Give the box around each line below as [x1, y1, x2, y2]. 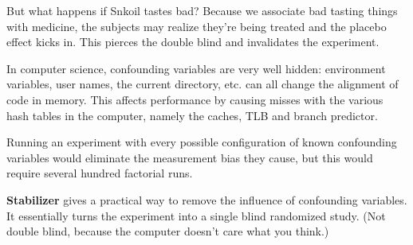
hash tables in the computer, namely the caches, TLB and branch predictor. [6, 107, 378, 123]
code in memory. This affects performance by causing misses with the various [6, 91, 383, 107]
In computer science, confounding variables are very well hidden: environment [6, 60, 386, 76]
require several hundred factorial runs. [6, 165, 193, 181]
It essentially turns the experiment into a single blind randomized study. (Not [6, 207, 386, 224]
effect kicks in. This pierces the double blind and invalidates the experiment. [6, 33, 380, 50]
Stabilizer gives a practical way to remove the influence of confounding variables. [6, 191, 407, 208]
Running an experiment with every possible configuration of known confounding [6, 134, 397, 150]
